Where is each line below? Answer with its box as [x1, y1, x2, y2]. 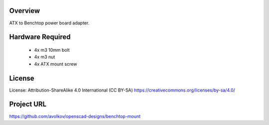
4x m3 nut [34, 54, 55, 60]
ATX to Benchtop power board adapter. [9, 20, 90, 26]
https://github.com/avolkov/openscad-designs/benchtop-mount [9, 113, 141, 119]
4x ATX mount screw [34, 61, 77, 67]
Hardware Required [9, 33, 71, 41]
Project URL [9, 100, 47, 109]
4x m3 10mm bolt [34, 47, 70, 53]
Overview [9, 6, 40, 15]
